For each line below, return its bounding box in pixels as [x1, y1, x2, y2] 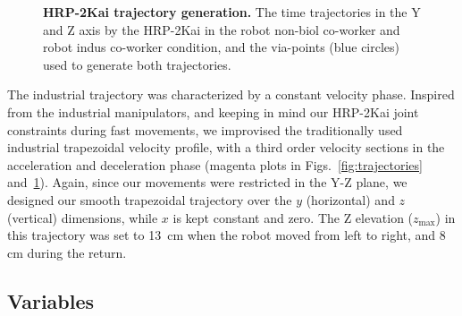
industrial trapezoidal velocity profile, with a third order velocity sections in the [7, 138, 445, 157]
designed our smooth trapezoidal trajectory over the [7, 190, 292, 209]
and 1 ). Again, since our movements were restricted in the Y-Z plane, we [7, 173, 407, 192]
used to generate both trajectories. [43, 55, 231, 73]
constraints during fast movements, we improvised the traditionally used [7, 120, 403, 139]
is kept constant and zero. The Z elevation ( [172, 208, 414, 226]
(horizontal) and [306, 190, 395, 209]
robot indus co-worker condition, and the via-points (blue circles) [43, 38, 400, 56]
